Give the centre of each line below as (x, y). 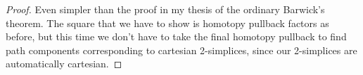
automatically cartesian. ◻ (64, 64)
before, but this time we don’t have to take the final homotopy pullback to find (176, 36)
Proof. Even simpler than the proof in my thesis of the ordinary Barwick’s (165, 9)
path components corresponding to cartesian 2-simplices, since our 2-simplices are (181, 50)
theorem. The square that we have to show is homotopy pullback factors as (167, 23)
